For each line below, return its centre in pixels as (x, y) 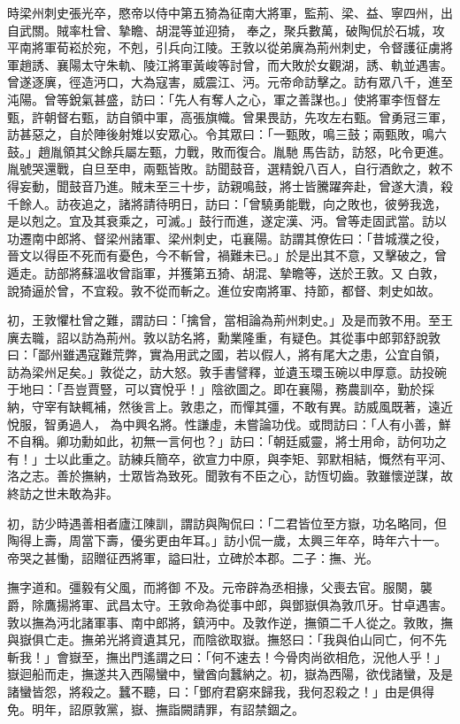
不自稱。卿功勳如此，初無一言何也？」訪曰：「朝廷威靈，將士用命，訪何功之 (227, 441)
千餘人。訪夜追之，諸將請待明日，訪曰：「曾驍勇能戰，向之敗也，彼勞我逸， (227, 203)
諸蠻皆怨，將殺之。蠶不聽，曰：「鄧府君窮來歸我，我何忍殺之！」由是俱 (215, 691)
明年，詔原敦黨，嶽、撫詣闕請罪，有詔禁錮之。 (168, 709)
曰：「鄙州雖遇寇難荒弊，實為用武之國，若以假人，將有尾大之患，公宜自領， (227, 354)
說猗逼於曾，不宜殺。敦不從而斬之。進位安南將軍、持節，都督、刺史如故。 (224, 290)
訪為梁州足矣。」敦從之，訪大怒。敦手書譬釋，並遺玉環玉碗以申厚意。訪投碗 (227, 371)
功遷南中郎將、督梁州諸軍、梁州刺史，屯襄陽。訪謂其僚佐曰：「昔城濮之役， (227, 238)
